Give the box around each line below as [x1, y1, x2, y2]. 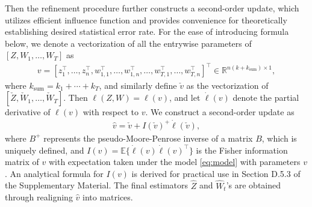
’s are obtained [226, 179, 281, 191]
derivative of [5, 106, 51, 118]
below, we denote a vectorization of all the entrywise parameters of [5, 37, 252, 49]
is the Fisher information [196, 143, 288, 156]
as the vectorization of [186, 79, 269, 91]
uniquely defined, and [5, 143, 84, 156]
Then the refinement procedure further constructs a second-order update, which [5, 2, 299, 14]
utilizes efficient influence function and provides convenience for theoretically [5, 13, 287, 26]
